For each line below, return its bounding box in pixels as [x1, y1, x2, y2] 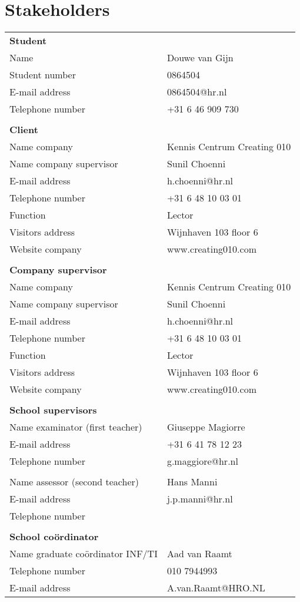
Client [9, 123, 38, 137]
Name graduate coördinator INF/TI [9, 547, 158, 561]
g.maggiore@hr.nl [166, 454, 238, 468]
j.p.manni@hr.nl [166, 492, 233, 506]
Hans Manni [166, 475, 218, 489]
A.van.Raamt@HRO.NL [166, 581, 265, 595]
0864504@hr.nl [166, 85, 227, 99]
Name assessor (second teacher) [9, 475, 139, 489]
